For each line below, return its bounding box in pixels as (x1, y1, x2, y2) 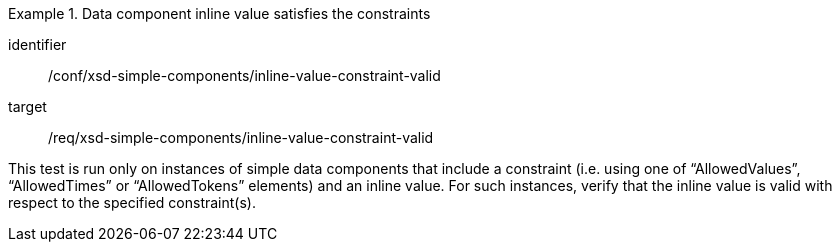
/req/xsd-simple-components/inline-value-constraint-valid (48, 129, 434, 146)
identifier (8, 36, 67, 53)
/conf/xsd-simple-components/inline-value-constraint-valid (48, 67, 441, 84)
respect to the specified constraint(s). (8, 194, 256, 211)
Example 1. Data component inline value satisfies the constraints (8, 5, 431, 22)
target (8, 98, 47, 115)
